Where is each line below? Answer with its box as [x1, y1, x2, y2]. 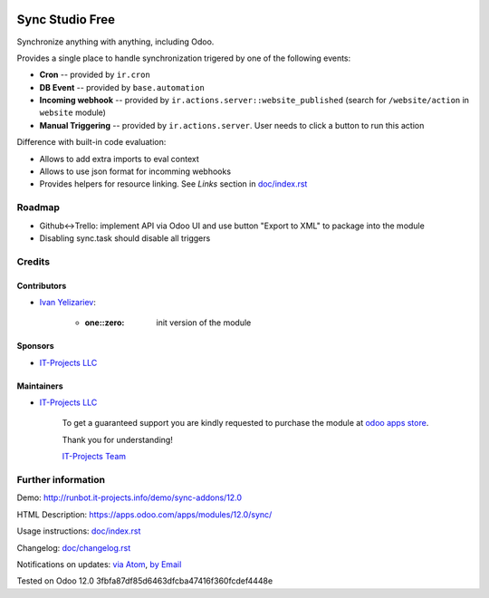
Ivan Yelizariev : [39, 296, 97, 307]
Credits [16, 255, 50, 267]
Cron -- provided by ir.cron [39, 69, 151, 81]
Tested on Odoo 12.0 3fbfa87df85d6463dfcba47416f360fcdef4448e [16, 575, 273, 586]
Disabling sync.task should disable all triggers [39, 232, 211, 244]
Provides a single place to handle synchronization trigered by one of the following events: [16, 53, 351, 63]
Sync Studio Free [16, 12, 116, 27]
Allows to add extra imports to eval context [39, 153, 199, 164]
